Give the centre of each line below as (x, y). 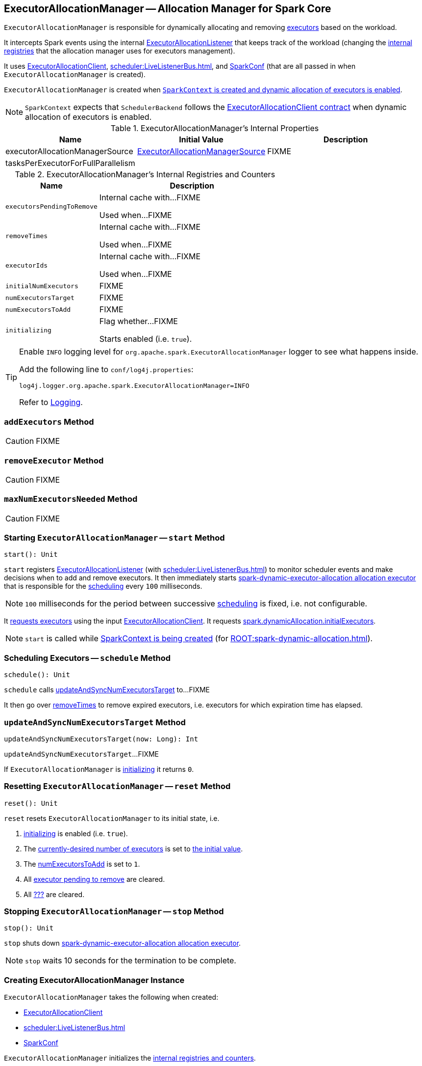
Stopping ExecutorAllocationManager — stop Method (114, 912)
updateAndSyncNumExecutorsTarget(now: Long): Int (101, 739)
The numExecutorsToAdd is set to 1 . (82, 864)
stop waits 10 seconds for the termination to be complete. (131, 961)
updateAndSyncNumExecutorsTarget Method (95, 722)
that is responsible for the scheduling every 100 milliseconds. (103, 586)
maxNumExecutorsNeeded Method (71, 499)
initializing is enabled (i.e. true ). (76, 833)
